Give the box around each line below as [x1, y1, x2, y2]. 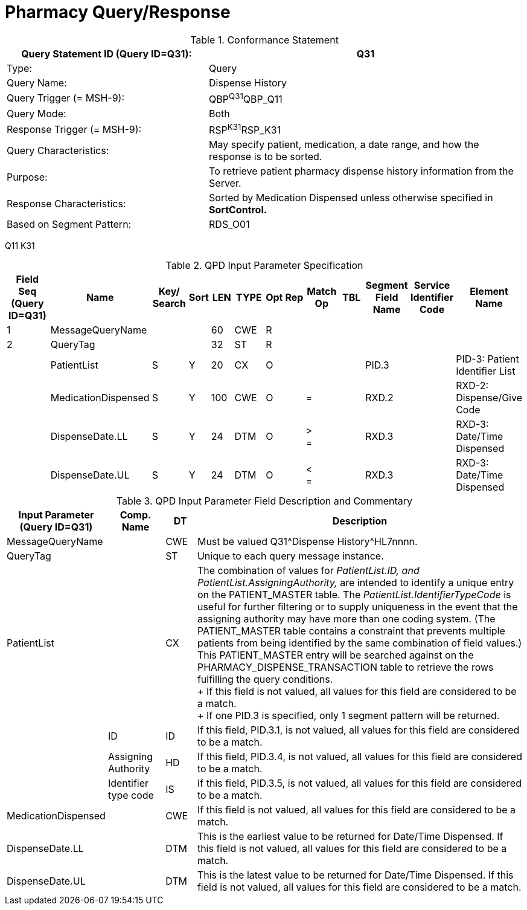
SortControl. [209, 204, 267, 216]
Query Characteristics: [7, 144, 109, 157]
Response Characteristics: [7, 198, 126, 210]
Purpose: [7, 171, 48, 184]
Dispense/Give [456, 392, 522, 404]
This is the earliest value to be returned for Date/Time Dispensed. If [197, 830, 503, 843]
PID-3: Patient [456, 353, 519, 366]
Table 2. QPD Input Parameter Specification [165, 259, 363, 272]
